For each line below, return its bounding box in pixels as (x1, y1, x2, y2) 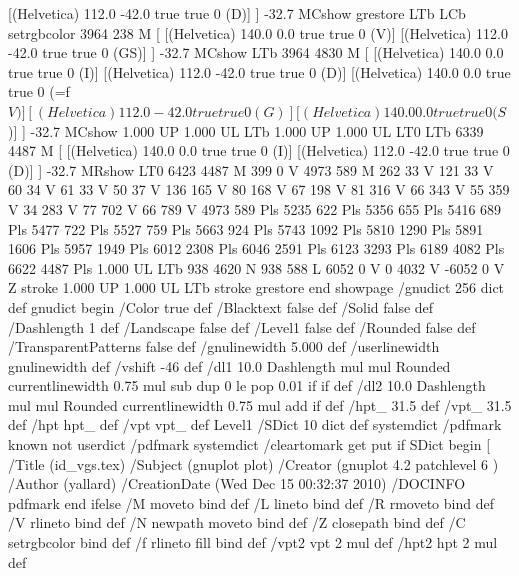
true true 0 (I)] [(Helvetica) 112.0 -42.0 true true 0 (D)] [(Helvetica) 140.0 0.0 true (8, 61, 511, 82)
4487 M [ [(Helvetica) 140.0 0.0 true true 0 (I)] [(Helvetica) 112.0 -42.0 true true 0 (8, 140, 510, 161)
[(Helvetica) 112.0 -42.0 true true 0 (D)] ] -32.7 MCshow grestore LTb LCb (8, 3, 466, 23)
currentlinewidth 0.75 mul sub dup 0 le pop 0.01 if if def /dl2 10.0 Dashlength (8, 375, 486, 396)
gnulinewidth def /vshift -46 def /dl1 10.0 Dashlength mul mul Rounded (8, 355, 451, 376)
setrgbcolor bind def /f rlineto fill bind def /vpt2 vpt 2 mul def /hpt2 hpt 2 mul (8, 532, 498, 553)
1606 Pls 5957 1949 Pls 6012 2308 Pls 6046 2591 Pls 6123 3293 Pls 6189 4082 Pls (8, 238, 505, 259)
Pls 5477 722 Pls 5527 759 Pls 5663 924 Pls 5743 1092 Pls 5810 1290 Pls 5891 (8, 218, 484, 239)
